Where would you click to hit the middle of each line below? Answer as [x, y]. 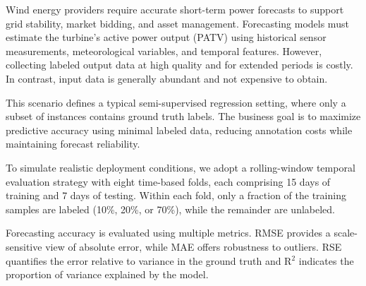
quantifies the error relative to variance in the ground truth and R [149, 260]
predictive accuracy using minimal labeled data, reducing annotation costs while [179, 130]
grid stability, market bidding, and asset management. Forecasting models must [177, 23]
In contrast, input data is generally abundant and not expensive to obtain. [167, 78]
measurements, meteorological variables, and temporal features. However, [164, 50]
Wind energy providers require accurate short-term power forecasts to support [175, 9]
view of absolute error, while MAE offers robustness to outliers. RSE [194, 246]
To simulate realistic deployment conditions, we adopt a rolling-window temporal [181, 167]
